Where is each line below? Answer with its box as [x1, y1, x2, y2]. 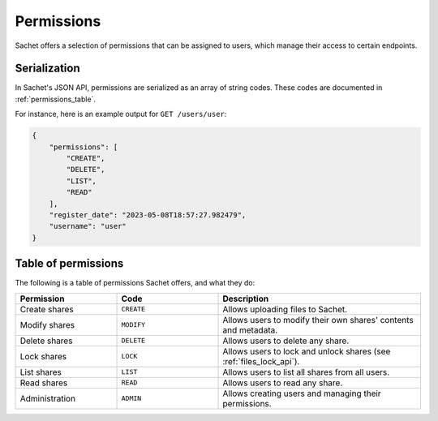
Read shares [19, 377, 68, 389]
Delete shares [19, 335, 73, 346]
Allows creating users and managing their [222, 388, 381, 399]
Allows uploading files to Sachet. [222, 303, 348, 315]
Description [222, 293, 269, 304]
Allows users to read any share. [222, 377, 343, 389]
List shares [19, 366, 62, 377]
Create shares [19, 303, 74, 315]
